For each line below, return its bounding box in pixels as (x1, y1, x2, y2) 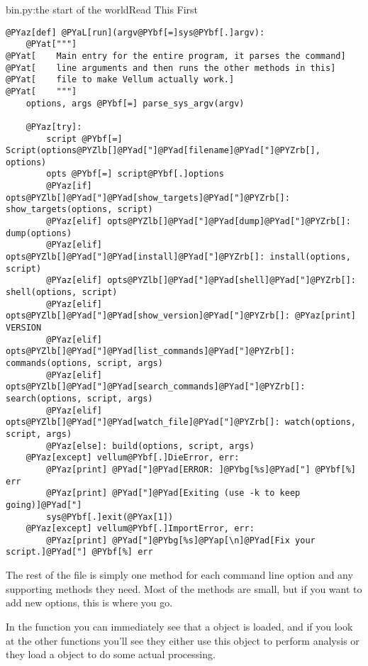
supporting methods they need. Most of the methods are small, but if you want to (6, 581, 362, 596)
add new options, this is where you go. (6, 595, 173, 610)
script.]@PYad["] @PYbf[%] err (6, 547, 153, 557)
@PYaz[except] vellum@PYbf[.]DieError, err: (26, 453, 240, 463)
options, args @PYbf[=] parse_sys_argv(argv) (26, 98, 245, 109)
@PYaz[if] (46, 181, 92, 192)
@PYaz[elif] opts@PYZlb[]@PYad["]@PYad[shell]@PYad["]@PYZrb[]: (46, 275, 356, 286)
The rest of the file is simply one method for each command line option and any (6, 567, 353, 582)
